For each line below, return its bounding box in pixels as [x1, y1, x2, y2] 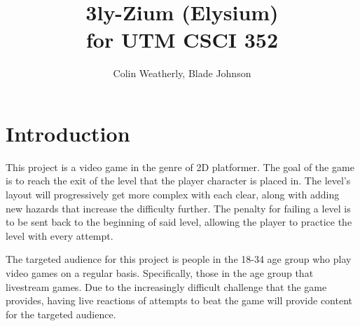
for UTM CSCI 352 [85, 25, 279, 54]
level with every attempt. [6, 228, 113, 243]
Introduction [6, 118, 130, 147]
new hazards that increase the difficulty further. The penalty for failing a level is [6, 201, 351, 215]
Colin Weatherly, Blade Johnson [113, 66, 251, 81]
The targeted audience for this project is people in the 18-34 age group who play [6, 252, 352, 266]
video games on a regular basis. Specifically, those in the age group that [6, 266, 314, 280]
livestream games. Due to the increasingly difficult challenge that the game [6, 279, 327, 294]
